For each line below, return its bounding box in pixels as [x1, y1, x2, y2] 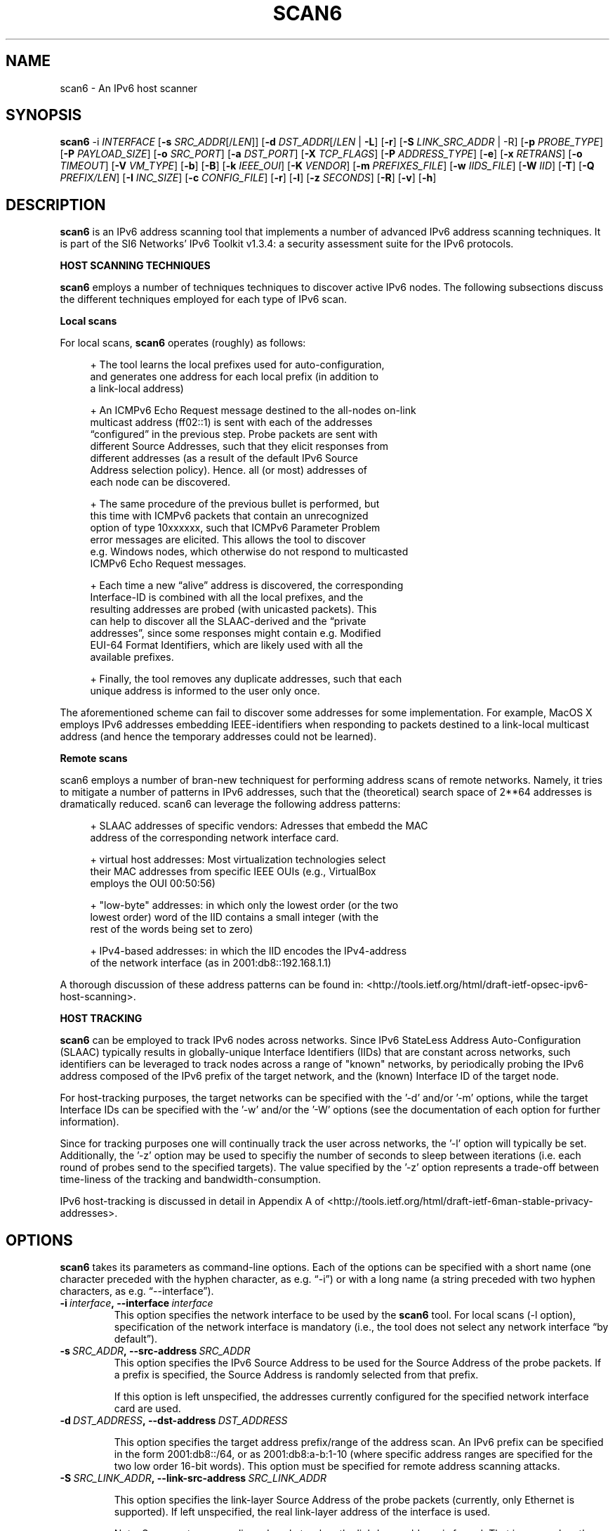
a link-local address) [90, 382, 184, 395]
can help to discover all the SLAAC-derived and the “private [90, 615, 366, 628]
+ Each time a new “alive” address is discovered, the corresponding [90, 579, 404, 592]
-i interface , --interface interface [60, 1297, 213, 1310]
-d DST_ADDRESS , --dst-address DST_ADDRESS [60, 1414, 288, 1427]
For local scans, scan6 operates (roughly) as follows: [60, 337, 306, 349]
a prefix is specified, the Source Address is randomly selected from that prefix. [114, 1369, 479, 1381]
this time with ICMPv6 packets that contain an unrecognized [90, 510, 369, 522]
